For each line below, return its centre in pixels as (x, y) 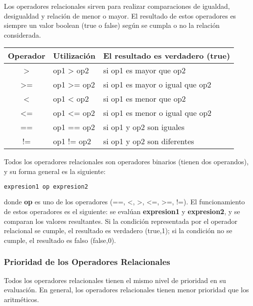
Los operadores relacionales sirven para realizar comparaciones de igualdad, (117, 6)
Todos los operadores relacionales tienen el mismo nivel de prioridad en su (115, 280)
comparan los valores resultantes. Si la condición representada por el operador (121, 221)
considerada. (23, 34)
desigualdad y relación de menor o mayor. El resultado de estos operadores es (120, 15)
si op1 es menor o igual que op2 (157, 113)
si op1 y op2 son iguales (144, 127)
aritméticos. (22, 299)
